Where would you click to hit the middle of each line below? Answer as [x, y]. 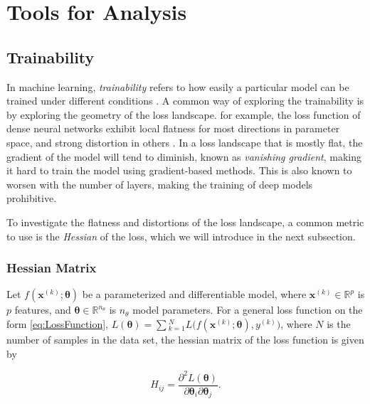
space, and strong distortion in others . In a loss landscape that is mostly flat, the [185, 142]
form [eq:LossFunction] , [57, 323]
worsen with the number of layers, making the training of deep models [160, 184]
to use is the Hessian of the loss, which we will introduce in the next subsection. [181, 236]
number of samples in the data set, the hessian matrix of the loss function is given [185, 339]
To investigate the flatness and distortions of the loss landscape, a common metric [185, 222]
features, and [43, 310]
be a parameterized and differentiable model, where [194, 294]
